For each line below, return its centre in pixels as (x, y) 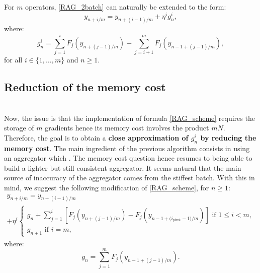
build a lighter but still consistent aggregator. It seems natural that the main (123, 167)
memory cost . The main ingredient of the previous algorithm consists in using (127, 148)
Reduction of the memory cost (85, 87)
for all (13, 60)
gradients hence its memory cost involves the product (127, 128)
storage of (19, 128)
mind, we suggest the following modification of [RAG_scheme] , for (107, 187)
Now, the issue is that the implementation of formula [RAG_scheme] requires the (129, 118)
